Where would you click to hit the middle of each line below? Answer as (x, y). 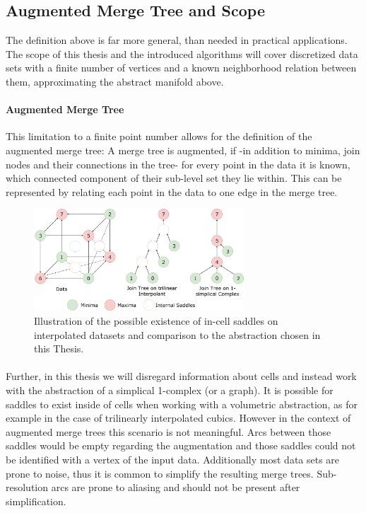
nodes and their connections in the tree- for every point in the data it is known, (178, 164)
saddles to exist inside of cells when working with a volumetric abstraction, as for (182, 404)
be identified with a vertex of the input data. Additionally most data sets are (173, 459)
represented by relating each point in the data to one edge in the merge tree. (172, 191)
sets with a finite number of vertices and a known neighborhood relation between (181, 68)
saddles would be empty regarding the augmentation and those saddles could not (181, 445)
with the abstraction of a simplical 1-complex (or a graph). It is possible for (170, 390)
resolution (27, 487)
